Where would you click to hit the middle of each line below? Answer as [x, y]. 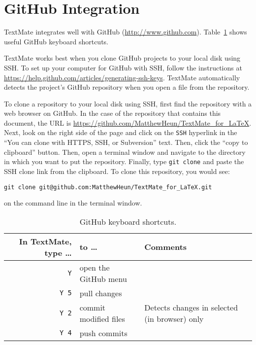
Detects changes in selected [191, 307]
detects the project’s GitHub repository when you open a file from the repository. [127, 87]
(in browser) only [174, 318]
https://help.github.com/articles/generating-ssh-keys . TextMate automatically [122, 77]
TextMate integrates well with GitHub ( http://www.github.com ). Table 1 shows [126, 32]
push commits [103, 333]
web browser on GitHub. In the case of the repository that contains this [112, 113]
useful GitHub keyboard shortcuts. [56, 41]
